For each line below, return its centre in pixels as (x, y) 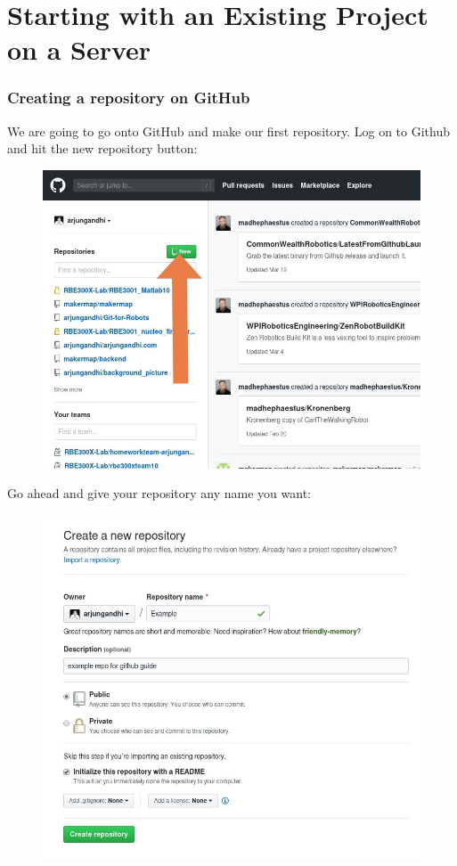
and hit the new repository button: (102, 148)
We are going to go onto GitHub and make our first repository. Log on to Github (228, 131)
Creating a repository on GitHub (129, 98)
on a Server (79, 49)
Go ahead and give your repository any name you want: (159, 493)
